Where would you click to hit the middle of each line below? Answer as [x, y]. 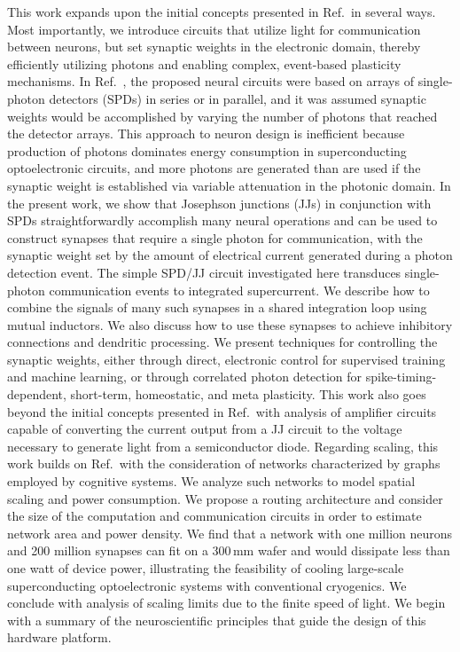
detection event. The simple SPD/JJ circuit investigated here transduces [204, 272]
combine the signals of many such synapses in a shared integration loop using [217, 307]
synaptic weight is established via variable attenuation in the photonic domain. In [229, 185]
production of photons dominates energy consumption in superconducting [207, 150]
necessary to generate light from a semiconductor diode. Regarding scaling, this [223, 446]
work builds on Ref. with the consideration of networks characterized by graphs [224, 463]
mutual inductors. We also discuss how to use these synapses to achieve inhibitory [230, 324]
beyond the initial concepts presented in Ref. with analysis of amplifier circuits [222, 411]
